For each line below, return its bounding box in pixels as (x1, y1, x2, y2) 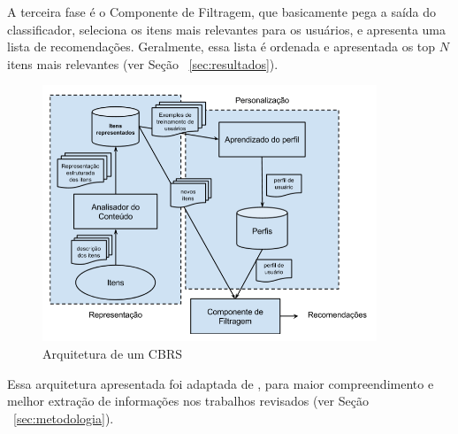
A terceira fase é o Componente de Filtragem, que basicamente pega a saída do (7, 3, 437, 20)
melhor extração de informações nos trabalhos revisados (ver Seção (7, 391, 369, 410)
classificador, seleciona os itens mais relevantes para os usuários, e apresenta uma (7, 19, 447, 38)
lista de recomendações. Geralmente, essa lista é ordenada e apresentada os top (7, 37, 436, 56)
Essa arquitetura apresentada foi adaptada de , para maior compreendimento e (7, 374, 434, 392)
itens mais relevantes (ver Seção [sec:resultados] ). (7, 54, 279, 73)
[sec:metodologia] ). (13, 408, 114, 427)
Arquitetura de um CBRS (42, 344, 182, 362)
